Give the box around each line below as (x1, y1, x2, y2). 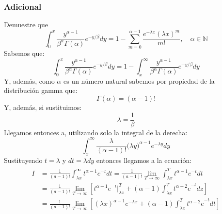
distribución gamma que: (4, 85, 78, 95)
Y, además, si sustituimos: (4, 102, 82, 112)
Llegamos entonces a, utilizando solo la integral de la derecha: (4, 127, 188, 137)
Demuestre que (4, 19, 48, 30)
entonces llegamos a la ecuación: (96, 155, 192, 165)
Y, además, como (4, 75, 55, 86)
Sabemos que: (4, 48, 45, 58)
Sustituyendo (4, 155, 43, 165)
